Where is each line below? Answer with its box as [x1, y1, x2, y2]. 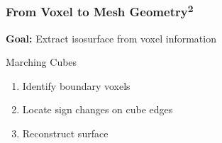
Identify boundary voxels [22, 78, 131, 93]
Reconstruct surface [22, 126, 109, 141]
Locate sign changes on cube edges [22, 102, 173, 117]
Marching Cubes [6, 55, 77, 69]
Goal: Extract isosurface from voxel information [6, 30, 216, 45]
